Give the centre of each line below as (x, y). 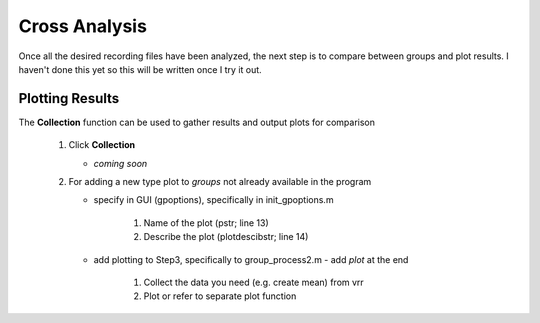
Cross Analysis (82, 26)
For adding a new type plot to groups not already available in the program (220, 182)
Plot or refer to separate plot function (220, 296)
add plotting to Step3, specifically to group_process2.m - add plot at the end (251, 259)
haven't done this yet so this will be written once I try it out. (140, 69)
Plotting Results (69, 98)
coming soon (120, 163)
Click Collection (101, 145)
